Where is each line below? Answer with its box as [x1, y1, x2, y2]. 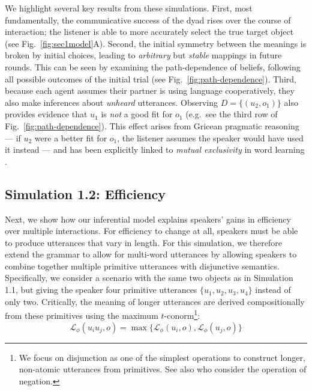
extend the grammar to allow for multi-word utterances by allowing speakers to [5, 248, 297, 260]
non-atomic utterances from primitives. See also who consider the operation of [19, 363, 307, 375]
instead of [255, 283, 291, 296]
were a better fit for [34, 131, 107, 144]
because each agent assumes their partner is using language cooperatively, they [5, 84, 295, 97]
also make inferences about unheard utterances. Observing [5, 96, 218, 108]
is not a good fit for [101, 108, 173, 120]
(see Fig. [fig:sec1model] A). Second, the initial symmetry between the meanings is [5, 37, 307, 49]
